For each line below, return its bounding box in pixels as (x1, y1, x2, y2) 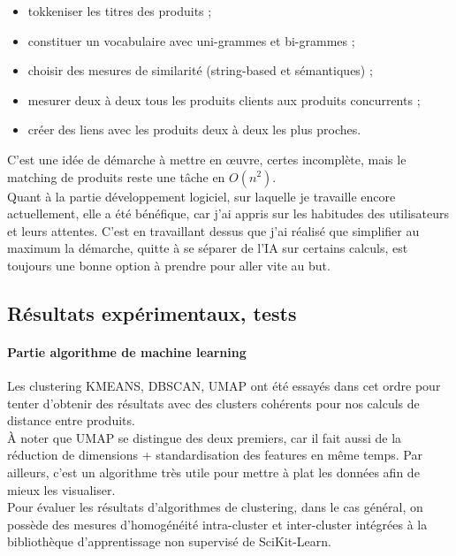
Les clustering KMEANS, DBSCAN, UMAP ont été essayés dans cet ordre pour (7, 377, 441, 395)
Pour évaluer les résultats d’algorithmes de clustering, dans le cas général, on (7, 498, 423, 516)
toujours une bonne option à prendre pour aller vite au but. (7, 255, 331, 274)
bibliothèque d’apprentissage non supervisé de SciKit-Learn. (7, 532, 331, 551)
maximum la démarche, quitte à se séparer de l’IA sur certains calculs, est (7, 239, 408, 257)
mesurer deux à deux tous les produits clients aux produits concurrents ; (27, 90, 421, 109)
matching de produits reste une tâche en (7, 167, 225, 186)
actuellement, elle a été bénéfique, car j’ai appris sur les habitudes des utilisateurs (7, 204, 450, 223)
